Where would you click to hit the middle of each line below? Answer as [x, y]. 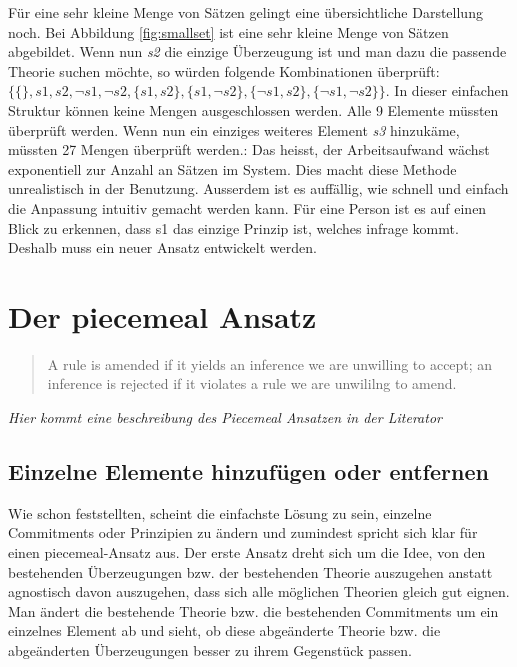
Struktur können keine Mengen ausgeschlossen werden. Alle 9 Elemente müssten [253, 109]
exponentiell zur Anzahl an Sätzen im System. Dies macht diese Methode [232, 168]
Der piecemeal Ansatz [162, 315]
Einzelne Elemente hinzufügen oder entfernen [248, 471]
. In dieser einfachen [447, 90]
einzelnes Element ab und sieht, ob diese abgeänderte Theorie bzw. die [224, 630]
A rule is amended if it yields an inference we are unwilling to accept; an [270, 363]
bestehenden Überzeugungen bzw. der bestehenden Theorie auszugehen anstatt [250, 571]
